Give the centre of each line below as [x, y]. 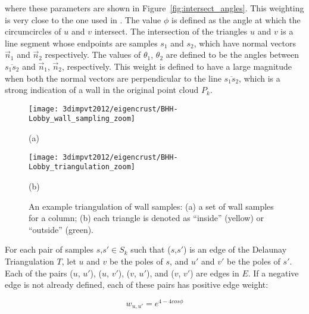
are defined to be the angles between [232, 55]
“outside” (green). [61, 229]
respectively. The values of [93, 55]
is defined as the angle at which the [236, 19]
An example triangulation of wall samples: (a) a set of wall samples [151, 206]
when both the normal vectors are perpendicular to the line [113, 78]
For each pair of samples [49, 249]
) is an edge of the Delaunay [235, 249]
